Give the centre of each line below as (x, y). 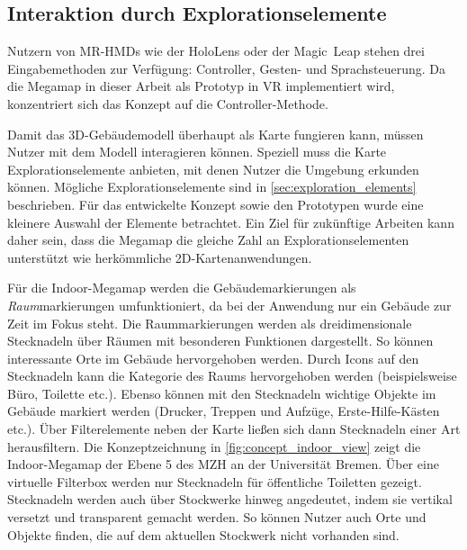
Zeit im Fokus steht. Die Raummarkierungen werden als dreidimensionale (210, 323)
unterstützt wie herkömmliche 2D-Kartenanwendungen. (160, 257)
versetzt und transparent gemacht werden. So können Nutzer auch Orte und (217, 517)
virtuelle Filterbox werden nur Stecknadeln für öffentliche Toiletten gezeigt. (215, 481)
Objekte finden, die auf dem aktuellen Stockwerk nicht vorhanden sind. (203, 534)
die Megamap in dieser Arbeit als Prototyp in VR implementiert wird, (201, 86)
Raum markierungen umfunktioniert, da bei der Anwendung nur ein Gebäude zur (229, 305)
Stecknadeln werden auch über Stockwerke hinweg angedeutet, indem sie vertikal (230, 499)
